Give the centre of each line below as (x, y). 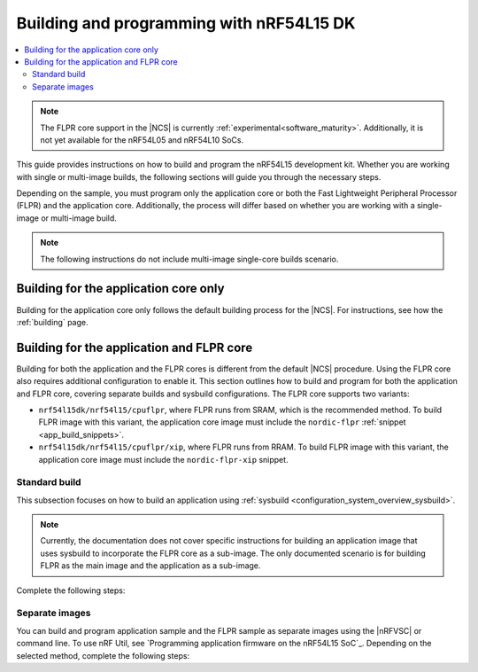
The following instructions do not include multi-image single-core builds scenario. (189, 259)
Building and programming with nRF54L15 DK (186, 23)
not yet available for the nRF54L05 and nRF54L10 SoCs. (142, 140)
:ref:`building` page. (52, 322)
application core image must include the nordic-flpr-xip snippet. (163, 459)
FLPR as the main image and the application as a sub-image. (150, 566)
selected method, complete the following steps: (103, 655)
